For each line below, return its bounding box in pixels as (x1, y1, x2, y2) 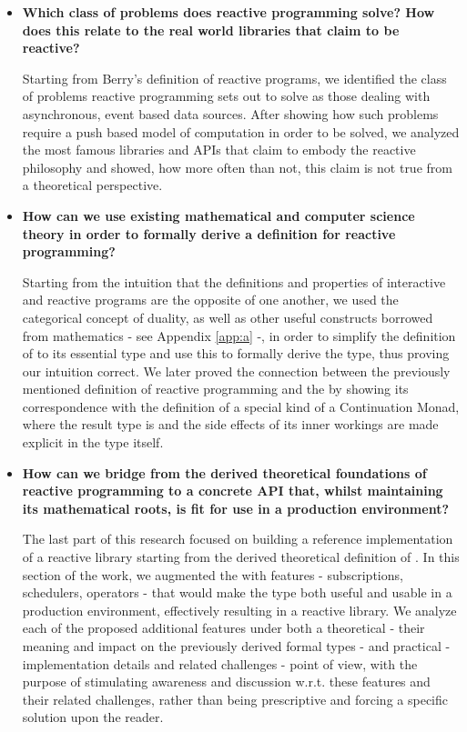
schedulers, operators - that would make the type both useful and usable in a (22, 583, 452, 602)
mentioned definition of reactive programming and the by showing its (22, 379, 409, 398)
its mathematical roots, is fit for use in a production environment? (22, 498, 449, 517)
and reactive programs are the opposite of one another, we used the (22, 290, 399, 309)
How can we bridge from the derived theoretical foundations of (22, 463, 427, 482)
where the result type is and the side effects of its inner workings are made (22, 415, 439, 434)
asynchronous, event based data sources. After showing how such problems (22, 104, 439, 123)
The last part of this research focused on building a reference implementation (22, 529, 453, 548)
